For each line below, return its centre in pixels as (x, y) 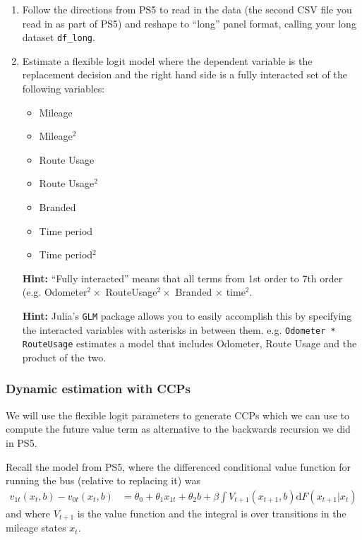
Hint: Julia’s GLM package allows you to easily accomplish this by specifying (187, 315)
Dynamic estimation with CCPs (98, 389)
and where (28, 513)
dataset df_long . (59, 37)
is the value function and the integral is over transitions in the (212, 513)
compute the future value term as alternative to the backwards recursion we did (178, 429)
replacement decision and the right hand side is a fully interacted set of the (185, 74)
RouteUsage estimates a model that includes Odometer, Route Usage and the (189, 343)
